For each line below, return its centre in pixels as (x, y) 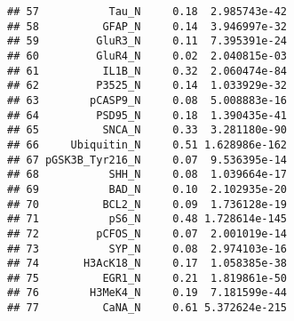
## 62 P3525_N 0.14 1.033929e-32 (147, 86)
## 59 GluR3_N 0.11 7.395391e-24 (147, 41)
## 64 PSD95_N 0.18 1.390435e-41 (147, 115)
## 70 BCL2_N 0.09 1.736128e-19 (147, 204)
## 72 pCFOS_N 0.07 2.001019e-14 (147, 233)
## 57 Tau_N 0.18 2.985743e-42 (147, 12)
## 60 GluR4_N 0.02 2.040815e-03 (147, 56)
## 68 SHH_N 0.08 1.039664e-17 (147, 175)
